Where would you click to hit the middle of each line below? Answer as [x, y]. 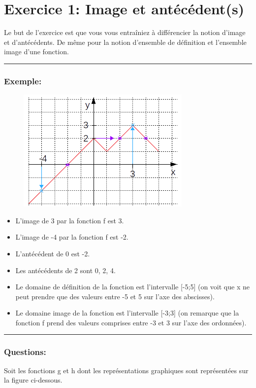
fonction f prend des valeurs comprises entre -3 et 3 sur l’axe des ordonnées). [131, 322]
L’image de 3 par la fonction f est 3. [70, 220]
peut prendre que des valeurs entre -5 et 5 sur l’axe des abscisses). [115, 296]
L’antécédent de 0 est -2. [53, 253]
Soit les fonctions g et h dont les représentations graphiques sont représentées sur [126, 370]
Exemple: [23, 81]
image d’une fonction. [36, 52]
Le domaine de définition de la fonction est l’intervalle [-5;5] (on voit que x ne [132, 287]
